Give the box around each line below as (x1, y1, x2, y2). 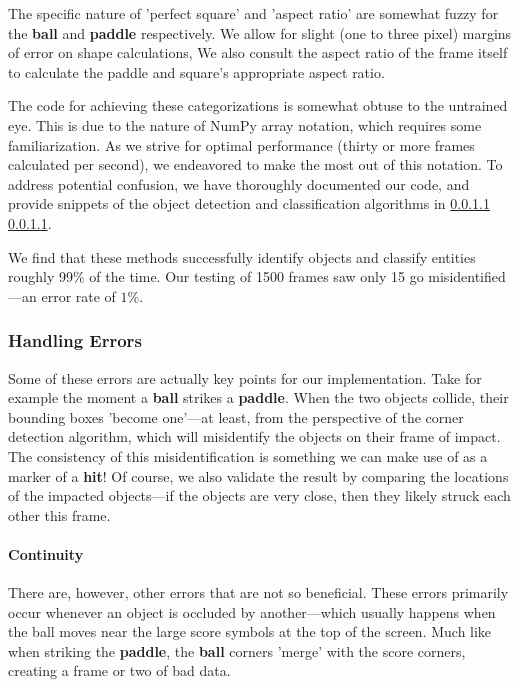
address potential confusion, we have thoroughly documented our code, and (8, 173, 470, 194)
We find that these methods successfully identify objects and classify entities (8, 246, 476, 267)
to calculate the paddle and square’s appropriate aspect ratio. (8, 61, 385, 82)
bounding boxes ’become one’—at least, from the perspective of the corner (8, 406, 464, 427)
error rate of (41, 285, 116, 306)
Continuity (8, 543, 84, 564)
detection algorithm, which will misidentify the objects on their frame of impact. (8, 426, 501, 447)
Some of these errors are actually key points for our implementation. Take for (8, 367, 482, 388)
